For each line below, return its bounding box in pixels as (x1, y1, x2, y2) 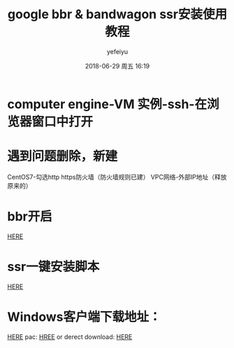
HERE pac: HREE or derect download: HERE (7, 333, 133, 341)
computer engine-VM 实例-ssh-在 (7, 96, 207, 112)
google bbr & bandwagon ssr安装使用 (7, 6, 228, 22)
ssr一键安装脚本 (7, 259, 100, 275)
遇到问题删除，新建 (7, 148, 118, 164)
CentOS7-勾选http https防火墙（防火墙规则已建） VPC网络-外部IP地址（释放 (7, 173, 227, 181)
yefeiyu (106, 47, 129, 56)
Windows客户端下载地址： (7, 309, 161, 325)
